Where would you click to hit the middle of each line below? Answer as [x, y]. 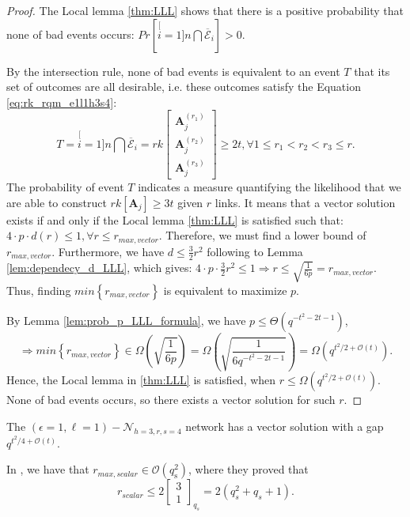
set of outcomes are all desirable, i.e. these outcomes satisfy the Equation [184, 87]
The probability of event [65, 187]
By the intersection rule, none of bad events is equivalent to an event [173, 71]
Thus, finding [39, 290]
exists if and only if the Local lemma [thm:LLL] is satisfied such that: [175, 219]
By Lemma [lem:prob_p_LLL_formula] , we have [126, 320]
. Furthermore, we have [108, 251]
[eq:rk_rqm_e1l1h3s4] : [62, 102]
